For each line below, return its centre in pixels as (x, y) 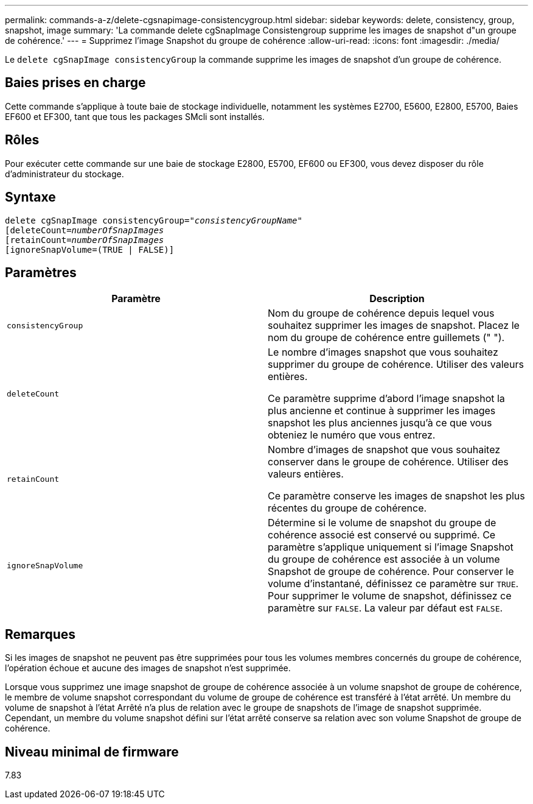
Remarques (40, 634)
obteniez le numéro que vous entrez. (352, 435)
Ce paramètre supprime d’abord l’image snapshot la (386, 399)
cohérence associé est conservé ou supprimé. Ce (382, 535)
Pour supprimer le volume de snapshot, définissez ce (390, 596)
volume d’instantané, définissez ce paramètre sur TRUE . (393, 584)
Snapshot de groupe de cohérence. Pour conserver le (391, 572)
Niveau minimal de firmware (92, 752)
